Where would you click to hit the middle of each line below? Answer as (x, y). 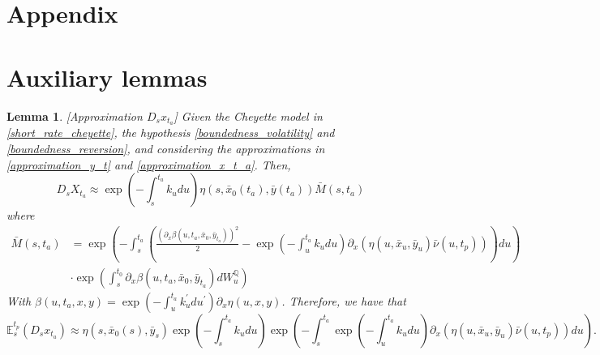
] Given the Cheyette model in (248, 115)
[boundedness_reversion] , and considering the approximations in (166, 148)
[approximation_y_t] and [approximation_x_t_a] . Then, (149, 164)
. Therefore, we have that (344, 300)
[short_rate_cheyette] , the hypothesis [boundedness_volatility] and (171, 133)
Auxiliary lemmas (107, 77)
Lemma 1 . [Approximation (75, 115)
